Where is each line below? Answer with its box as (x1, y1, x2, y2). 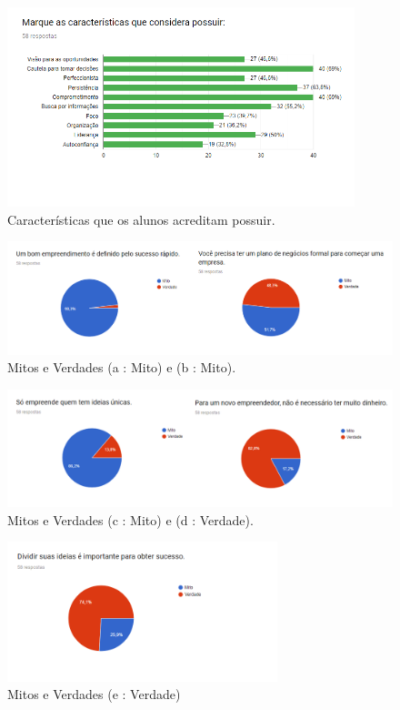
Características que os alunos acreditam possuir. (7, 209, 275, 228)
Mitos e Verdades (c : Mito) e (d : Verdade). (7, 510, 254, 529)
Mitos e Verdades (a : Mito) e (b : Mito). (7, 358, 236, 377)
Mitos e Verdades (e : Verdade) (7, 685, 181, 704)
